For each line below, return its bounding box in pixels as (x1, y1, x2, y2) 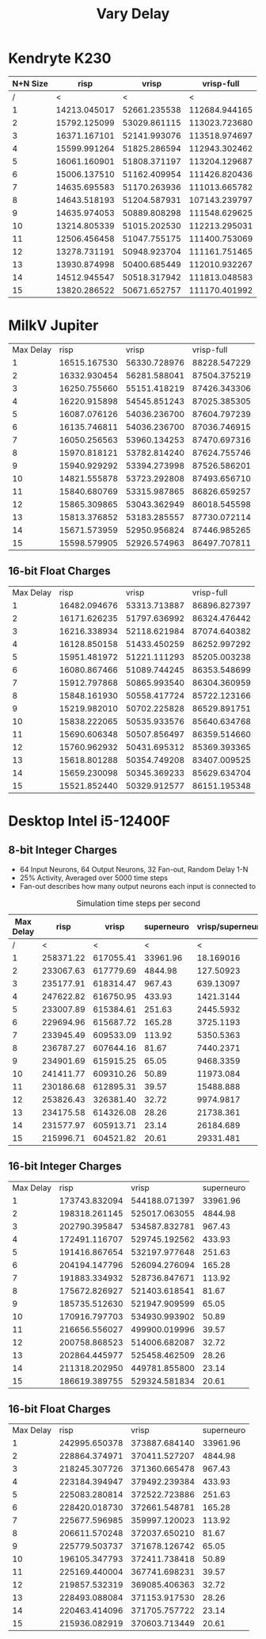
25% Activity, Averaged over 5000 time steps (19, 873, 169, 883)
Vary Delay (96, 5, 170, 23)
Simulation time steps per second (76, 898, 200, 909)
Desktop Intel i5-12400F (8, 812, 170, 829)
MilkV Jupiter (8, 316, 99, 335)
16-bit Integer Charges (8, 1159, 122, 1174)
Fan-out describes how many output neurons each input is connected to (19, 881, 256, 890)
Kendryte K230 (8, 49, 112, 67)
